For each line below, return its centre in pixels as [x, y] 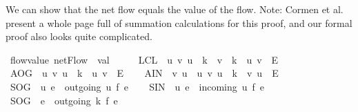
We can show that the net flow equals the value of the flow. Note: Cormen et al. [175, 9]
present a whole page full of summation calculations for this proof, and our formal [179, 22]
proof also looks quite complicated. [79, 36]
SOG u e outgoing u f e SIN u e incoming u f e [137, 86]
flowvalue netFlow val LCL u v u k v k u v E [144, 59]
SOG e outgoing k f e [64, 100]
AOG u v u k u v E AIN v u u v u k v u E [144, 73]
